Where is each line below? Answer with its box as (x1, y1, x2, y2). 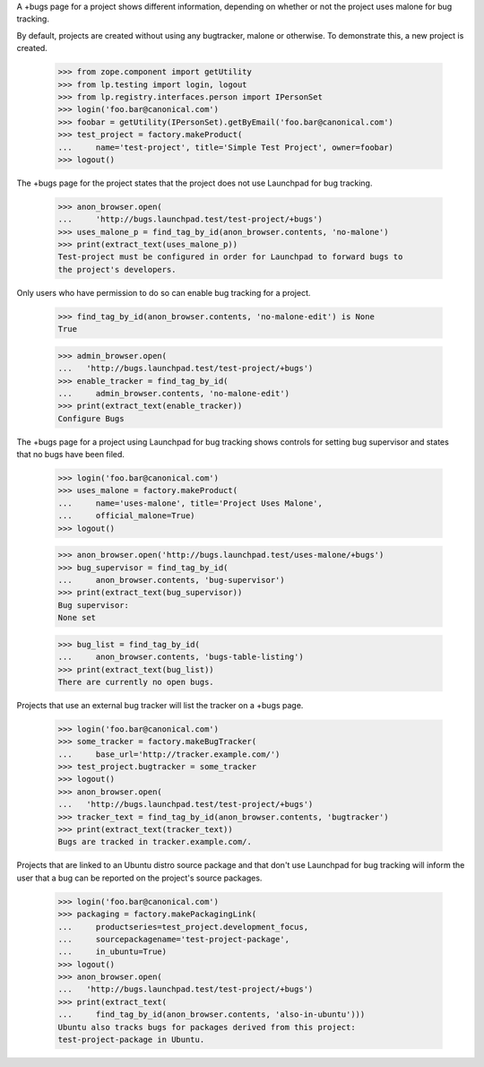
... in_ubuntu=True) (57, 947, 168, 957)
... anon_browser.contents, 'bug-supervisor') (57, 575, 286, 585)
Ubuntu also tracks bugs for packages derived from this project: (57, 1022, 356, 1032)
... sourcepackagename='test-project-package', (57, 933, 290, 944)
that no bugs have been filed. (16, 449, 125, 460)
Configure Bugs (57, 413, 125, 423)
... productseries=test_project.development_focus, (57, 922, 309, 932)
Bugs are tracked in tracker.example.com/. (57, 837, 253, 847)
